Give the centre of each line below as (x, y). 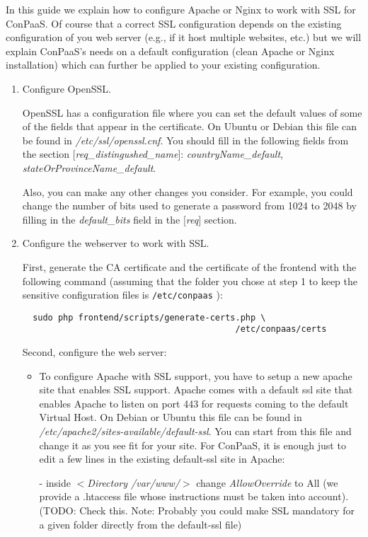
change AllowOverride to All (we (267, 482)
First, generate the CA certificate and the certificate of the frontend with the (189, 266)
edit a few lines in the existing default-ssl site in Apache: (162, 459)
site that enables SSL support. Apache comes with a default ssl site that (196, 389)
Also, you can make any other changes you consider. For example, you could (188, 191)
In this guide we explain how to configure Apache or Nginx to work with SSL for (181, 9)
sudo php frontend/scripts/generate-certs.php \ (149, 317)
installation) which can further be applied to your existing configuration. (163, 65)
